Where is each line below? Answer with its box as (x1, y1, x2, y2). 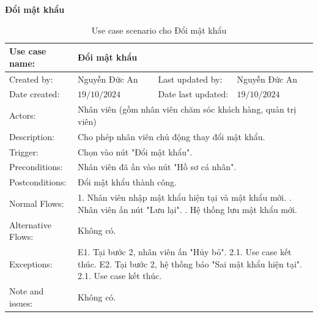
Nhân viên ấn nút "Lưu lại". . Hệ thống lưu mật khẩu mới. (78, 203, 297, 215)
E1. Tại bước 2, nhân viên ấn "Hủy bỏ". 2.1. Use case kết (78, 245, 292, 258)
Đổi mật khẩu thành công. (78, 176, 177, 188)
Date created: (9, 88, 60, 100)
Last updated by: (158, 72, 223, 85)
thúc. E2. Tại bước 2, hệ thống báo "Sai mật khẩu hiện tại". (78, 257, 302, 270)
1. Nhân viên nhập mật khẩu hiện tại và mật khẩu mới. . (78, 191, 292, 204)
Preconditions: (9, 160, 63, 173)
